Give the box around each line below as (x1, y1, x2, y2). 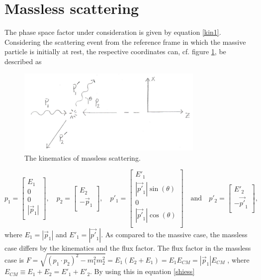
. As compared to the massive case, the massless (101, 229, 248, 239)
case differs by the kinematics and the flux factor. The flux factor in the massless (4, 242, 251, 253)
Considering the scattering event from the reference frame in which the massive (4, 36, 246, 47)
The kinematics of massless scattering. (24, 152, 141, 163)
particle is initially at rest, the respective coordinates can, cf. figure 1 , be (4, 46, 226, 57)
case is (4, 254, 24, 265)
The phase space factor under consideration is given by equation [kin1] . (4, 27, 221, 37)
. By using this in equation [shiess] (90, 266, 195, 277)
